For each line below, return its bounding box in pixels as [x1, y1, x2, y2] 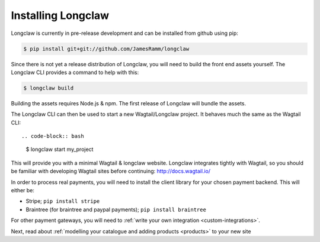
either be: [11, 187, 35, 193]
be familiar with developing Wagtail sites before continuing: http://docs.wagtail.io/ [11, 167, 210, 175]
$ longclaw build [23, 85, 74, 91]
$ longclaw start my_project [25, 146, 94, 153]
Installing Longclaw [11, 9, 110, 22]
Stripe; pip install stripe [25, 198, 100, 205]
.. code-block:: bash [21, 133, 84, 140]
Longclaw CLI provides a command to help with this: [11, 69, 139, 76]
